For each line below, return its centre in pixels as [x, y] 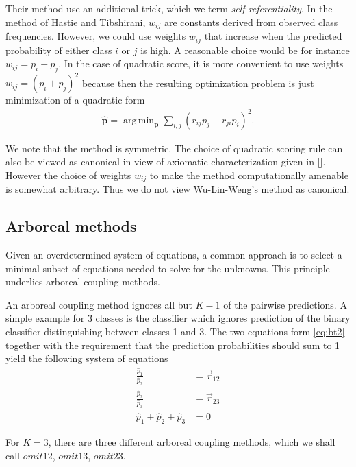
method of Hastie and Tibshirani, [76, 22]
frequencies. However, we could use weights [96, 36]
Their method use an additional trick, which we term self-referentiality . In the [169, 8]
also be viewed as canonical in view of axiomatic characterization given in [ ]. [166, 161]
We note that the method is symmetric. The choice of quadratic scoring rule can [174, 148]
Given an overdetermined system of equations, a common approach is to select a [174, 254]
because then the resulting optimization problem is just [198, 83]
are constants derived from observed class [251, 22]
